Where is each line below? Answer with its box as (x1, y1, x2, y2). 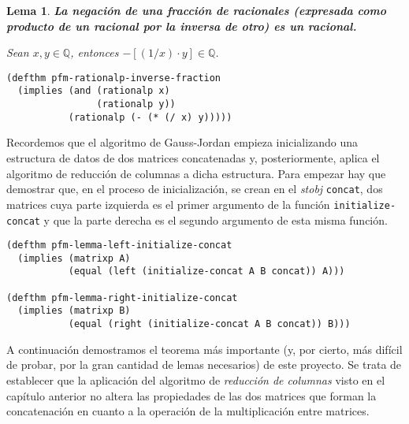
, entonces (70, 44, 119, 61)
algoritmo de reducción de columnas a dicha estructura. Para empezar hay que (6, 165, 386, 181)
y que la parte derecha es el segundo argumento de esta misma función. (43, 211, 388, 228)
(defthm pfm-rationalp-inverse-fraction (6, 72, 221, 84)
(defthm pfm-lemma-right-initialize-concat (6, 292, 238, 303)
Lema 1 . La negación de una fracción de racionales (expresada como (6, 2, 386, 18)
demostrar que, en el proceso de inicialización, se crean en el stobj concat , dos (6, 180, 383, 197)
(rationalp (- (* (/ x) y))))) (68, 111, 232, 123)
